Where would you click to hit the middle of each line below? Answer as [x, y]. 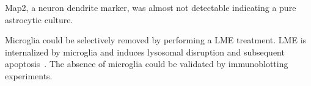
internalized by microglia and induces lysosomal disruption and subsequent [145, 52]
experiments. [29, 75]
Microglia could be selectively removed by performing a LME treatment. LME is [156, 40]
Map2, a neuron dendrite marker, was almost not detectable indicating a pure [151, 7]
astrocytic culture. [39, 19]
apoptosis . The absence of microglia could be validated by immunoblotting [147, 64]
